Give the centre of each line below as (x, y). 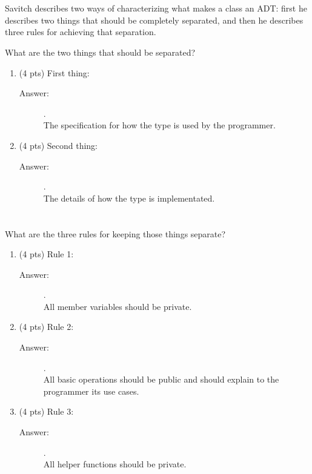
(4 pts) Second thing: (58, 145)
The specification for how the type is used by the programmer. (159, 125)
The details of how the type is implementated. (129, 198)
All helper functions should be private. (115, 464)
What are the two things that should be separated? (100, 52)
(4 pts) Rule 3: (46, 411)
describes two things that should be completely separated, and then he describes (154, 20)
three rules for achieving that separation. (81, 32)
